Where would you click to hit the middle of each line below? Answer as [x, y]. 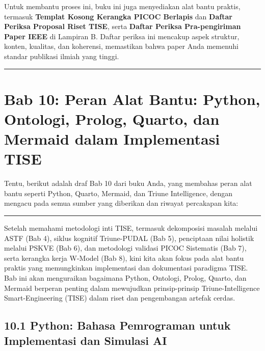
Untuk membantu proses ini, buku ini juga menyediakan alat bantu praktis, [122, 6]
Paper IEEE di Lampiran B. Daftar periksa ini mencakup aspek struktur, [122, 36]
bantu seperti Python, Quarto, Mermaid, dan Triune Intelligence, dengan [118, 193]
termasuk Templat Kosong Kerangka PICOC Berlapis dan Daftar [118, 16]
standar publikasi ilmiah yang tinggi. [62, 56]
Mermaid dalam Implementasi [112, 139]
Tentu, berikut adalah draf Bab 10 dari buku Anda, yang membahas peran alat [128, 183]
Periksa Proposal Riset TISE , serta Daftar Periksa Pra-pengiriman [123, 26]
